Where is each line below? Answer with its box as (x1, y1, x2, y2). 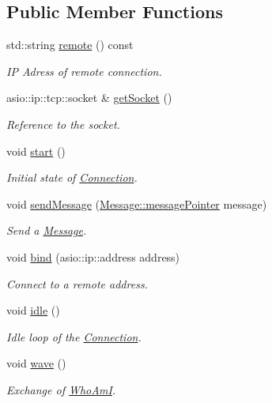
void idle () (6, 302, 60, 318)
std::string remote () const (6, 36, 134, 53)
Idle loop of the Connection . (6, 328, 142, 345)
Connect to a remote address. (6, 275, 148, 292)
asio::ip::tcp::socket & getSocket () (6, 89, 172, 106)
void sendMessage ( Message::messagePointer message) (6, 195, 267, 212)
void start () (6, 142, 66, 159)
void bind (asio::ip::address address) (6, 248, 180, 265)
